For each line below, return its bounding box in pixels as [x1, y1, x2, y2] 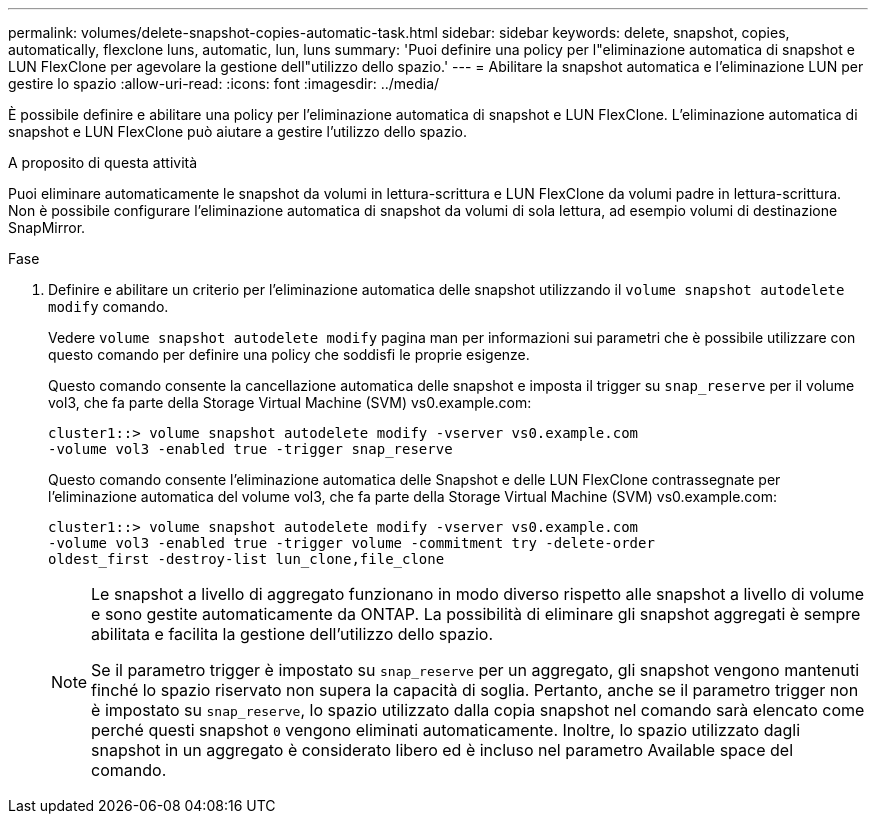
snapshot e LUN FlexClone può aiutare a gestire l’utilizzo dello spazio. [8, 123, 467, 140]
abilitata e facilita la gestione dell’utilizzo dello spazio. [91, 624, 494, 644]
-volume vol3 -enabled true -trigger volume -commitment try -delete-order [48, 535, 655, 551]
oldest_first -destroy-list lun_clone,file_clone [48, 551, 445, 567]
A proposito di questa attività [8, 154, 198, 171]
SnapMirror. [8, 219, 86, 236]
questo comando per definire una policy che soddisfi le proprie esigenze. [48, 346, 530, 363]
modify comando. [48, 298, 169, 315]
